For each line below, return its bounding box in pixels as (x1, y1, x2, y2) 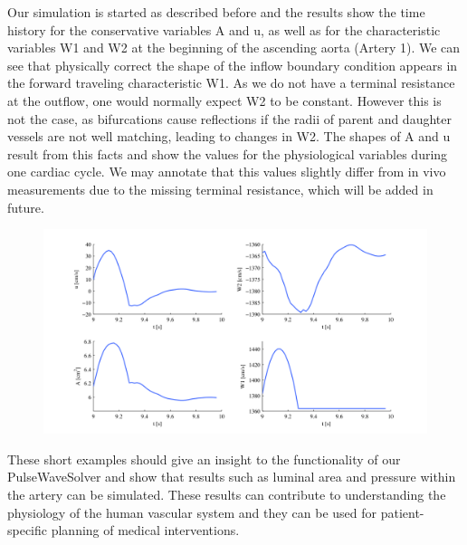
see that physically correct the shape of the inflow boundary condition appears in (7, 55, 458, 74)
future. (7, 197, 44, 216)
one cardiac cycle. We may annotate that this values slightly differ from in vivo (7, 162, 446, 181)
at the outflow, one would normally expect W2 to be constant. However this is (7, 91, 442, 110)
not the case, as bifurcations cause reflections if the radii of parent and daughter (7, 109, 452, 128)
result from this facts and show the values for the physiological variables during (7, 144, 448, 163)
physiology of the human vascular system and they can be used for (7, 502, 377, 521)
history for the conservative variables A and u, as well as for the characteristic (7, 20, 441, 39)
